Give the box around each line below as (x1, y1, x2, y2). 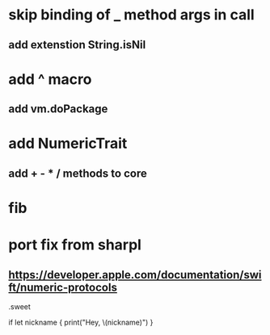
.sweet (8, 301, 31, 312)
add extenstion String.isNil (8, 38, 146, 52)
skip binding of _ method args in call (8, 6, 255, 24)
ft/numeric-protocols (8, 280, 117, 294)
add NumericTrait (8, 135, 128, 153)
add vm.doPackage (8, 103, 108, 116)
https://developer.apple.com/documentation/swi (8, 268, 262, 282)
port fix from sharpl (8, 236, 141, 254)
